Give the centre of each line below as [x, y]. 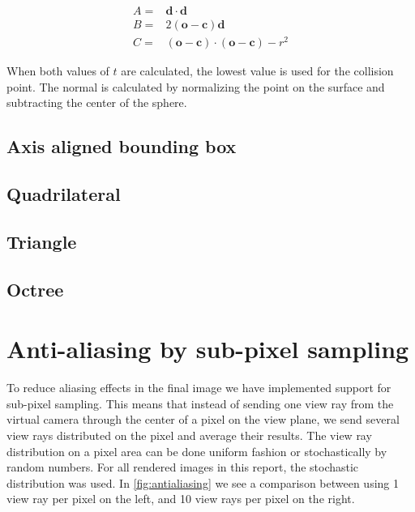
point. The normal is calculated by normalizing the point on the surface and [196, 86]
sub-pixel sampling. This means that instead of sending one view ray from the [200, 403]
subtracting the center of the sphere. [97, 102]
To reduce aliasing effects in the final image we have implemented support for [199, 388]
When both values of [58, 71]
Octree [35, 289]
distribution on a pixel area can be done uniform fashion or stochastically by [197, 451]
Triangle [42, 241]
